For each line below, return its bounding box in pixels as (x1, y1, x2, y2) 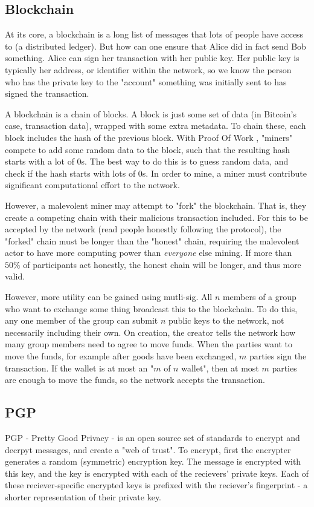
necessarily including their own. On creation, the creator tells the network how (5, 325, 296, 338)
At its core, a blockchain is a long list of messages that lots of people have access (5, 28, 304, 41)
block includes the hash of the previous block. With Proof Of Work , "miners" (5, 131, 292, 143)
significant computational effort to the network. (5, 178, 180, 191)
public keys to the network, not (168, 314, 284, 327)
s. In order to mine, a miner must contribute (142, 166, 307, 179)
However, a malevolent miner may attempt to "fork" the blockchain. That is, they (5, 198, 307, 211)
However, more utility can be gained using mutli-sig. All (5, 290, 213, 303)
